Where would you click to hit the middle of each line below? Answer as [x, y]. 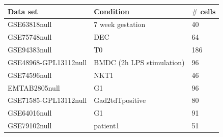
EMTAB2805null [34, 87]
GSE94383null [30, 50]
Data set [23, 11]
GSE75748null [30, 37]
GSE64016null [30, 113]
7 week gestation [120, 24]
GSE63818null [30, 24]
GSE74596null [30, 75]
